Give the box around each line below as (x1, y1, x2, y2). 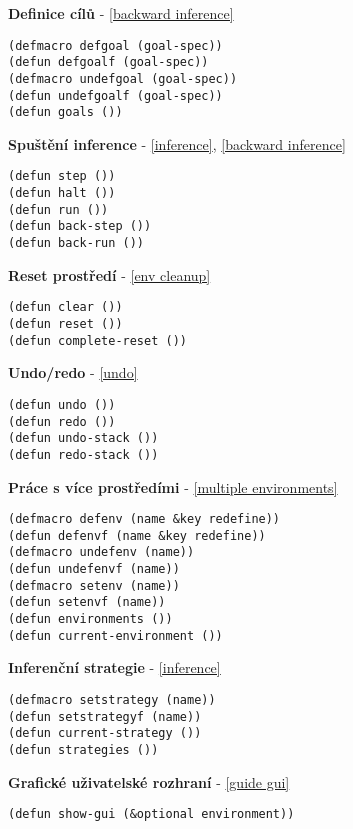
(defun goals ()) (8, 105, 123, 120)
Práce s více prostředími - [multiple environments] (8, 476, 338, 497)
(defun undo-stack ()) (8, 431, 159, 446)
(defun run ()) (8, 202, 109, 217)
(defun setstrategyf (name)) (8, 709, 202, 724)
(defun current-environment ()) (8, 628, 223, 643)
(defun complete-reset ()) (8, 333, 187, 348)
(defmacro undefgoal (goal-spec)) (8, 71, 238, 86)
